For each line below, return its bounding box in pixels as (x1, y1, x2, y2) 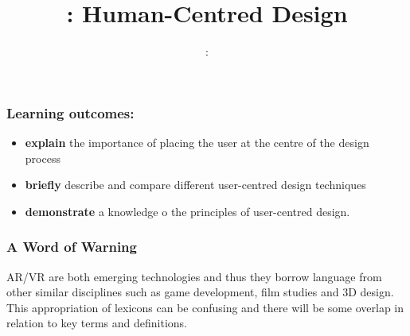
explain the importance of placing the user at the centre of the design (25, 134, 369, 151)
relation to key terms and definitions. (6, 315, 187, 331)
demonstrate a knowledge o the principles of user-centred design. (25, 203, 350, 219)
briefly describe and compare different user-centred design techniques (25, 176, 366, 193)
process (25, 149, 61, 166)
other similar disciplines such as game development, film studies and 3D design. (6, 284, 394, 300)
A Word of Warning (6, 237, 137, 257)
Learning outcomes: (6, 102, 135, 122)
